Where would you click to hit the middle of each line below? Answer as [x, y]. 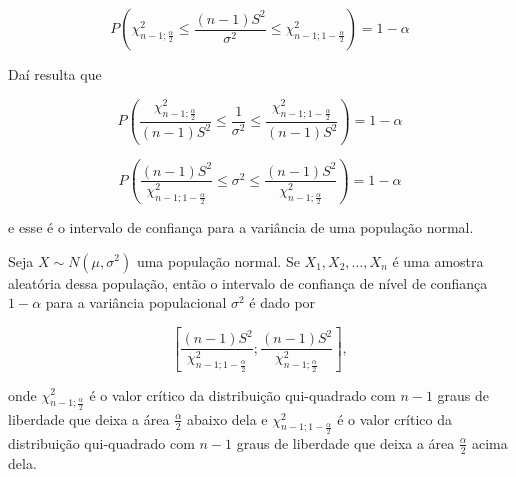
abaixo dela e [227, 418]
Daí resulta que [55, 74]
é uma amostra [438, 260]
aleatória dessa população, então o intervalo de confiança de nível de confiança [248, 282]
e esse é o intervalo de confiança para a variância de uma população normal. [241, 226]
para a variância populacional [136, 302]
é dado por [282, 302]
